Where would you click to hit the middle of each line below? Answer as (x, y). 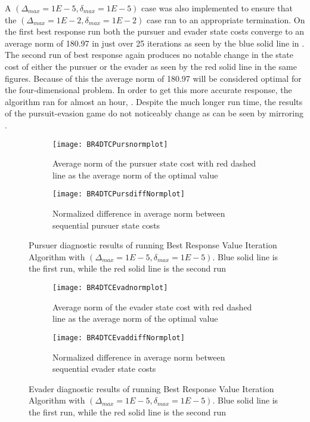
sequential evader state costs (104, 369)
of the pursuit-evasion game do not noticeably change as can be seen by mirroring (154, 113)
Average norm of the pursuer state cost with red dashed (154, 163)
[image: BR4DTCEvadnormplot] (110, 288)
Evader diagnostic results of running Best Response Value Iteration (151, 388)
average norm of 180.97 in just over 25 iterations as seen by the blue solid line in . (155, 43)
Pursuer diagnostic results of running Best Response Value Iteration (153, 245)
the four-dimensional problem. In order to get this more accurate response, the (148, 90)
